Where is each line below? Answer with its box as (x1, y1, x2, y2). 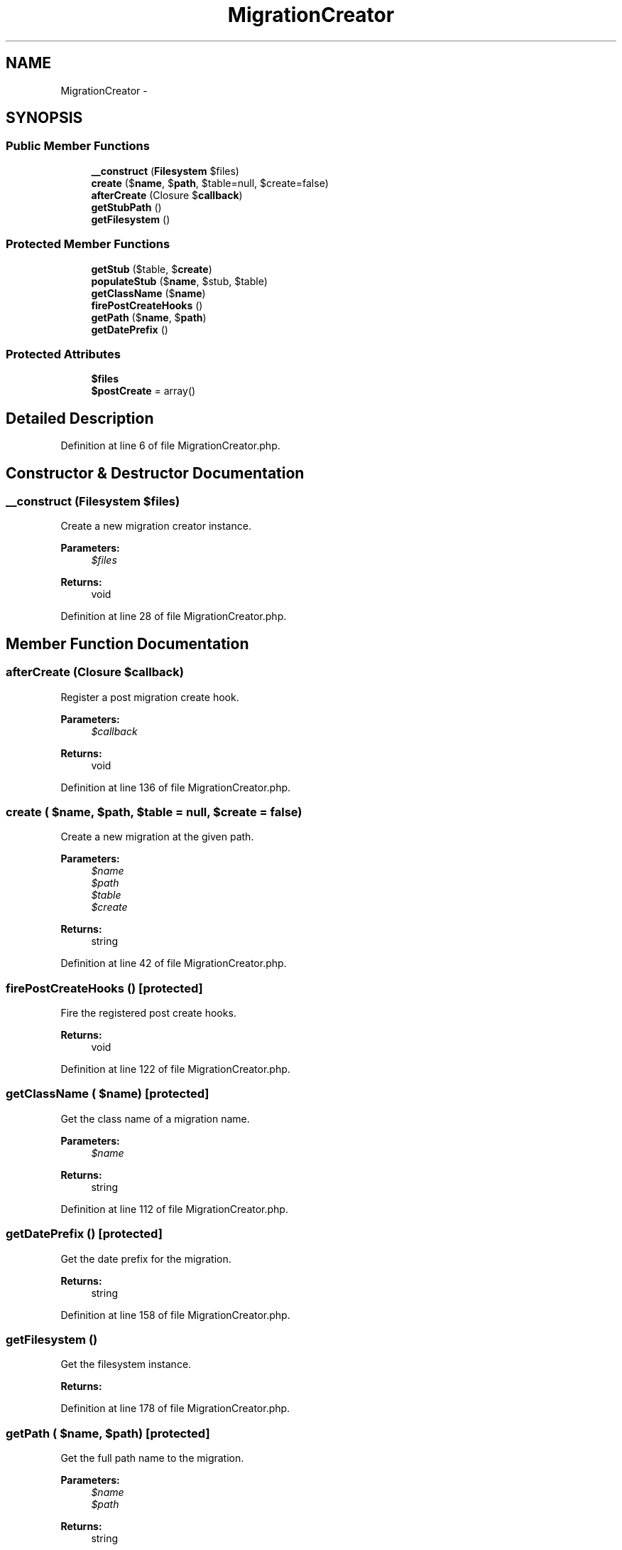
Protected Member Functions (6, 237, 170, 252)
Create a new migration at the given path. (60, 830, 254, 843)
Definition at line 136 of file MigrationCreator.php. (60, 781, 291, 793)
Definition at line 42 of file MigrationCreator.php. (60, 957, 287, 970)
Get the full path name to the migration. (60, 1452, 244, 1465)
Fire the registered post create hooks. (60, 1007, 236, 1020)
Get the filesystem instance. (60, 1358, 192, 1371)
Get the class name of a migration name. (60, 1112, 250, 1125)
